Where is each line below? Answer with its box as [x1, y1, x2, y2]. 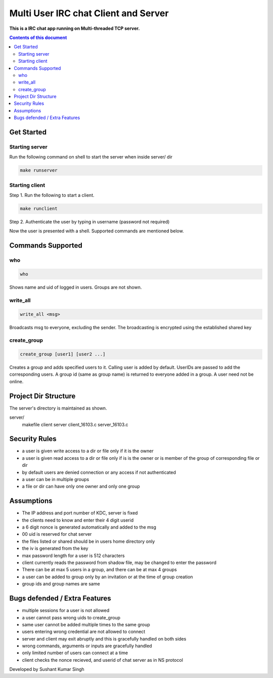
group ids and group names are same [22, 581, 101, 587]
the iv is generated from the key [22, 545, 88, 551]
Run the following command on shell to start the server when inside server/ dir [9, 154, 173, 160]
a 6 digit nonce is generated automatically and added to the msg [22, 524, 157, 530]
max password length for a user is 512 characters [22, 552, 125, 559]
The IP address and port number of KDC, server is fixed [22, 510, 138, 516]
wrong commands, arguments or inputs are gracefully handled [22, 643, 152, 649]
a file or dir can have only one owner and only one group [22, 484, 140, 490]
